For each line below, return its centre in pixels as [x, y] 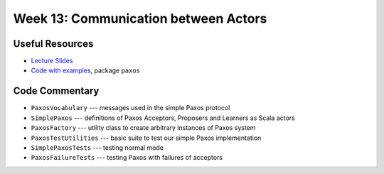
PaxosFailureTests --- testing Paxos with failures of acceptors [127, 158]
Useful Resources [53, 44]
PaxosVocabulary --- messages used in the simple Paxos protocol [130, 108]
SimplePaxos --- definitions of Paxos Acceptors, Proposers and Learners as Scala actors [163, 118]
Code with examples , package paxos [86, 70]
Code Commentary [56, 91]
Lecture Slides [52, 61]
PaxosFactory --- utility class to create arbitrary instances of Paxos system [143, 128]
